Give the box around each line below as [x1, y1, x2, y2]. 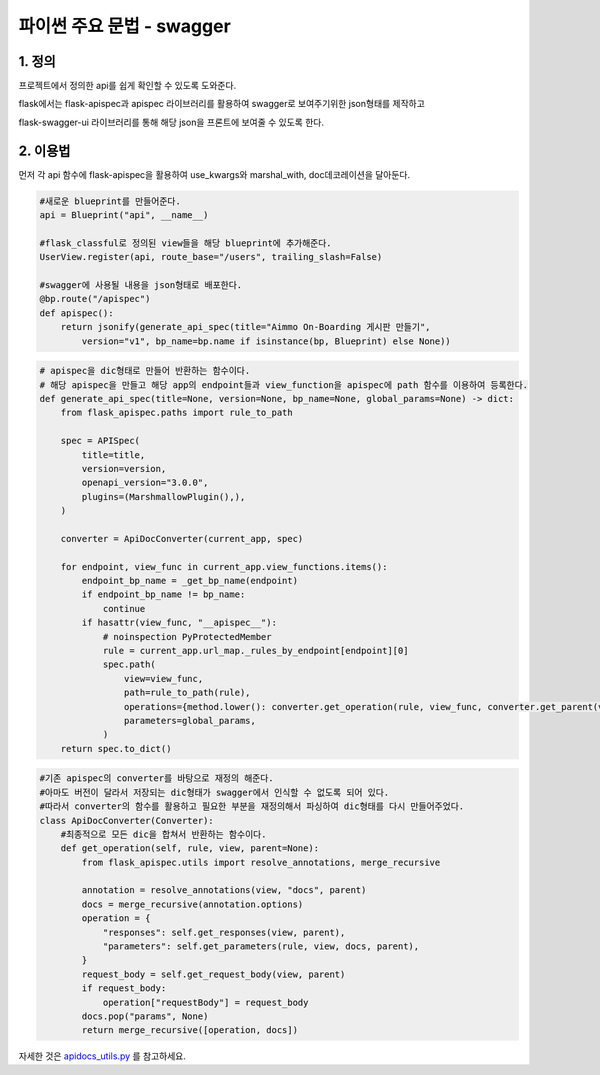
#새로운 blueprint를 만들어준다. [39, 195, 182, 207]
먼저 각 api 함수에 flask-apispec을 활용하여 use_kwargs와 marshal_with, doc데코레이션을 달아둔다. [18, 168, 411, 180]
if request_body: [81, 983, 167, 994]
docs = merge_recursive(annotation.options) [81, 898, 304, 910]
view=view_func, [123, 673, 204, 684]
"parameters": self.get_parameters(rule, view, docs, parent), [102, 941, 420, 952]
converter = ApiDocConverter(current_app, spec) [60, 533, 304, 544]
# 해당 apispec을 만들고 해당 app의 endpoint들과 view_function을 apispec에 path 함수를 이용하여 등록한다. [39, 379, 529, 390]
